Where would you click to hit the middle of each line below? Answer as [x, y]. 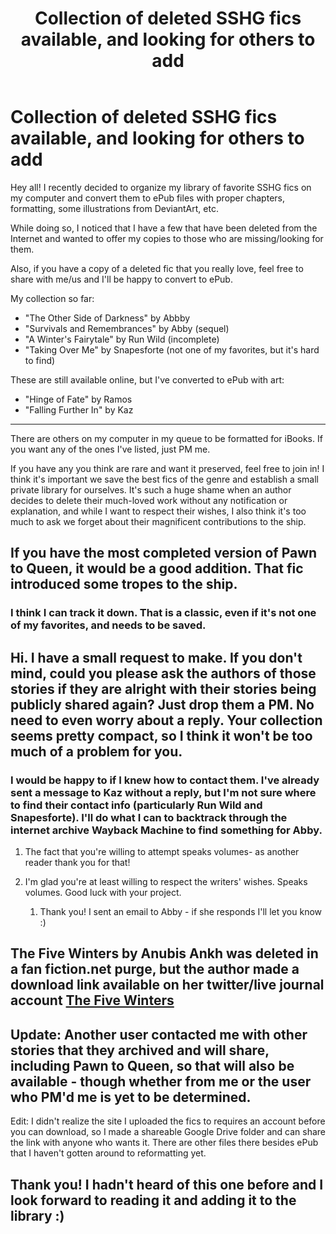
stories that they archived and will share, [140, 1050]
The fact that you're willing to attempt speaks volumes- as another [162, 851]
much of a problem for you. [96, 751]
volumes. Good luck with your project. [103, 892]
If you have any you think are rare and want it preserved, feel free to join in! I [167, 468]
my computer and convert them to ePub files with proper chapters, [147, 198]
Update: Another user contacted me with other [159, 1034]
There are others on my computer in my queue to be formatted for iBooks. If [166, 438]
